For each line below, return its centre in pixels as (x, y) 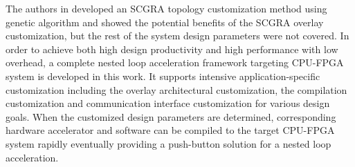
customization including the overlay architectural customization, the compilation (176, 89)
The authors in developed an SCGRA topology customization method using (166, 8)
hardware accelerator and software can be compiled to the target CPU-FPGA (170, 130)
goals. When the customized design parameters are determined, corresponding (171, 116)
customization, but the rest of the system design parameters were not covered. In (177, 36)
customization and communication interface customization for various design (168, 103)
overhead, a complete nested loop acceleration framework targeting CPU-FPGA (175, 62)
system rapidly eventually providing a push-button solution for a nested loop (169, 143)
